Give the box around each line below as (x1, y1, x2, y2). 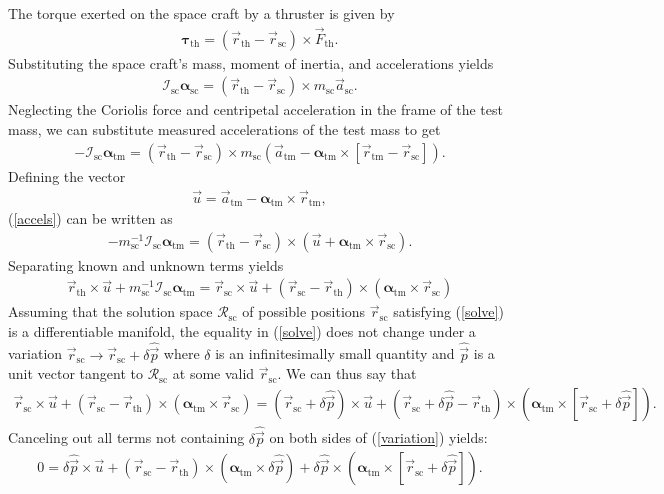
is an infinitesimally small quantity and (215, 343, 455, 364)
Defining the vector (8, 165, 126, 186)
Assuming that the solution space (8, 301, 213, 322)
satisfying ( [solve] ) (393, 301, 504, 322)
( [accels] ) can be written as (8, 207, 173, 228)
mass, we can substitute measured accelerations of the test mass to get (8, 119, 441, 140)
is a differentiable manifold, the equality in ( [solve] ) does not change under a (8, 320, 476, 341)
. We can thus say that (277, 363, 417, 384)
